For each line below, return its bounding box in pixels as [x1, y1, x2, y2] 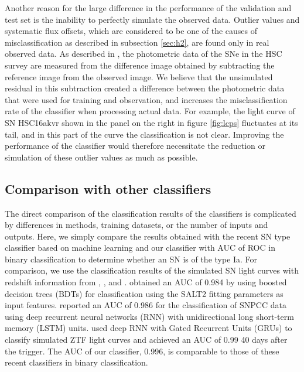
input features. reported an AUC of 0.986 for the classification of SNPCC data [5, 299, 286, 311]
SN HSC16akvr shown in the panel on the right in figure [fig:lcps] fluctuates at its [5, 116, 298, 128]
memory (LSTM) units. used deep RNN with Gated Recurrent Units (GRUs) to [5, 322, 292, 334]
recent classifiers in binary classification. [5, 356, 148, 368]
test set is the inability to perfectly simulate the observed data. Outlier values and [5, 13, 300, 25]
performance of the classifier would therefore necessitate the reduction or [5, 139, 266, 152]
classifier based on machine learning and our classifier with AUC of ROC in [5, 241, 275, 254]
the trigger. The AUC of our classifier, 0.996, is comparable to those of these [5, 344, 279, 357]
